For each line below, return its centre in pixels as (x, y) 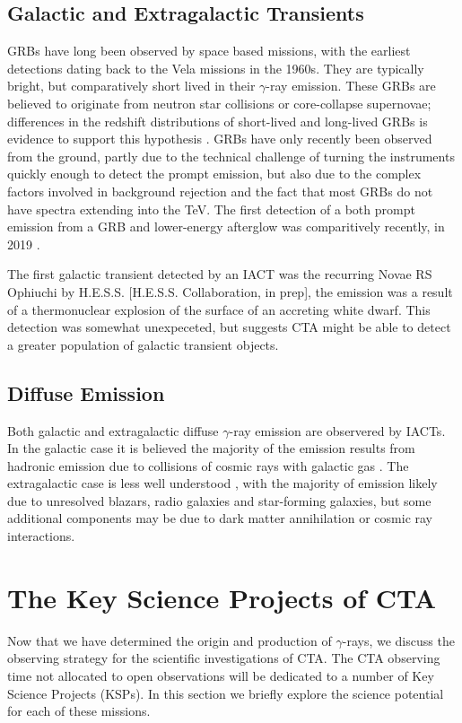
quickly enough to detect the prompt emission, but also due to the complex (214, 174)
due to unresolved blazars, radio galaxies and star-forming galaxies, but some (219, 500)
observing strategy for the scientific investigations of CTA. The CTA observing (224, 658)
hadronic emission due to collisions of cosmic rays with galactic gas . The (208, 465)
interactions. (41, 536)
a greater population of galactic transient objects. (143, 344)
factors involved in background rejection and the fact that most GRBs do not (220, 191)
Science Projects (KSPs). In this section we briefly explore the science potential (226, 693)
